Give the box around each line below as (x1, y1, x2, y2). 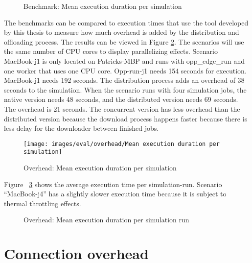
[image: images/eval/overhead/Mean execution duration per (23, 140, 220, 147)
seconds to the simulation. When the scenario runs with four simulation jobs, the (4, 84, 247, 95)
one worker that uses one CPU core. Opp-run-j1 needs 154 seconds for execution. (4, 65, 247, 75)
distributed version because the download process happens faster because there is (4, 113, 248, 123)
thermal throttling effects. (4, 198, 81, 208)
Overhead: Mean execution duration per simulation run (23, 215, 189, 225)
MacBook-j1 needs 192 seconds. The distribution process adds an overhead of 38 (4, 75, 245, 85)
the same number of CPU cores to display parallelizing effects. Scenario (4, 46, 218, 56)
